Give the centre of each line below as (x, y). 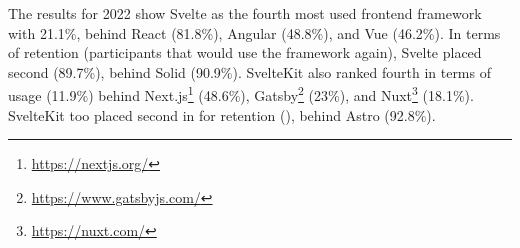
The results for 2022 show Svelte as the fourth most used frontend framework (245, 13)
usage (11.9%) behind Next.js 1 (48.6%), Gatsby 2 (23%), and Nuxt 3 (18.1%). (241, 94)
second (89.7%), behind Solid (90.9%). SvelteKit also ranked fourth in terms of (249, 71)
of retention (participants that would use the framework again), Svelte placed (245, 52)
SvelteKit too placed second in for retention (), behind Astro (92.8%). (222, 114)
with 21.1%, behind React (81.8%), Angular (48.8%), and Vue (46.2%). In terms (254, 32)
